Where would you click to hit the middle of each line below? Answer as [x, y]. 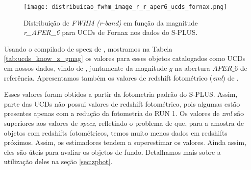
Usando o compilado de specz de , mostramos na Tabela [88, 48]
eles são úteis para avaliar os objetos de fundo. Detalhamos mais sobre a [112, 152]
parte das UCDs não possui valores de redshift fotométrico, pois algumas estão [122, 103]
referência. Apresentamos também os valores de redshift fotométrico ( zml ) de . [121, 77]
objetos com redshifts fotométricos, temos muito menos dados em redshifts [116, 132]
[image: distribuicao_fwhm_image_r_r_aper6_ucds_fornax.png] [125, 7]
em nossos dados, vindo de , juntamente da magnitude [86, 68]
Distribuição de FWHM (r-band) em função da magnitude [111, 22]
